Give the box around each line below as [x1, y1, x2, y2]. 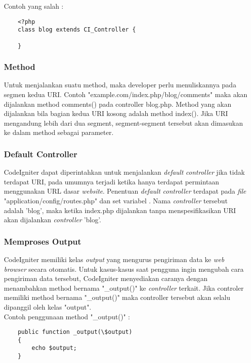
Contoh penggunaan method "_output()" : [4, 311, 130, 321]
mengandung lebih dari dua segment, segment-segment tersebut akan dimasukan [4, 117, 243, 128]
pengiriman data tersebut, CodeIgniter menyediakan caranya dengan [4, 273, 208, 283]
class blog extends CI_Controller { [17, 26, 136, 33]
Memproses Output [4, 235, 81, 247]
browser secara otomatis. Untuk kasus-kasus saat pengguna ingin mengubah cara [4, 264, 244, 274]
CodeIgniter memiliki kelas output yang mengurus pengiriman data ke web [4, 254, 224, 264]
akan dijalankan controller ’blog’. [4, 214, 101, 225]
